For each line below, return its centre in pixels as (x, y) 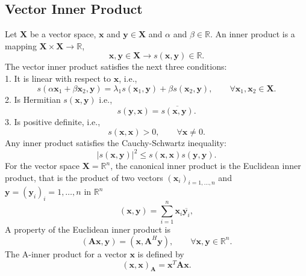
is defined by (161, 253)
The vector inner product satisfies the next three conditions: (116, 66)
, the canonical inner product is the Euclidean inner (206, 166)
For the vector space (42, 166)
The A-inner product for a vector (66, 253)
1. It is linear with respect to (58, 78)
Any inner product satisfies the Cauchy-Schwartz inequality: (116, 142)
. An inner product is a (252, 34)
